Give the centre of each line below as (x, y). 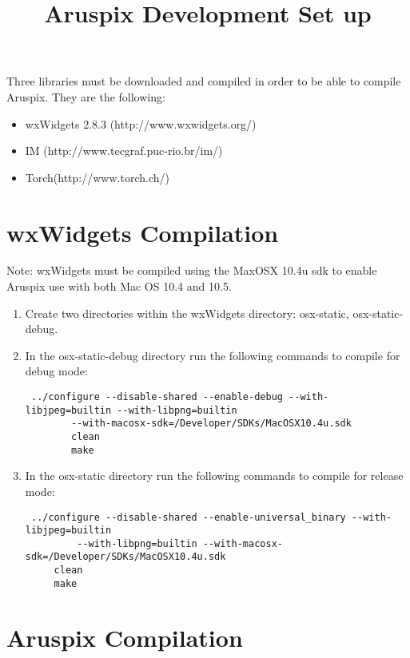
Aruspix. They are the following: (86, 96)
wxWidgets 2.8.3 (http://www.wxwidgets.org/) (141, 123)
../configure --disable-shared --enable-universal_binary (188, 517)
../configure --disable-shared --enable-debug (157, 397)
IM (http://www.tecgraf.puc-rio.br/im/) (124, 151)
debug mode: (56, 371)
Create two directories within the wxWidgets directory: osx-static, (187, 313)
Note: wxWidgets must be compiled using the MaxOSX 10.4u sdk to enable (192, 270)
